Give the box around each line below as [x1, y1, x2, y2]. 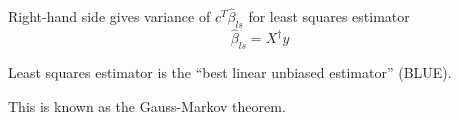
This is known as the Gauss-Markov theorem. [8, 95, 286, 116]
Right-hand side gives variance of [8, 6, 211, 27]
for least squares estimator [248, 6, 410, 27]
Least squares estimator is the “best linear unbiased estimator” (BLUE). [8, 62, 452, 83]
